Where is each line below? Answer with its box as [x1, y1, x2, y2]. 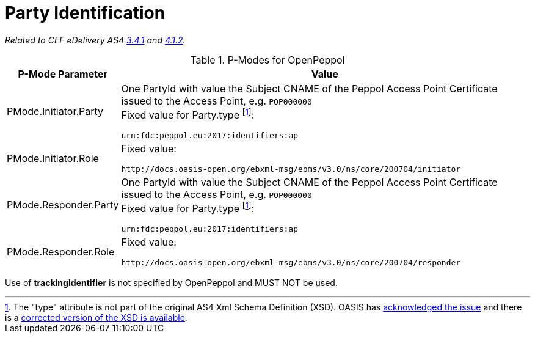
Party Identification [5, 2, 166, 23]
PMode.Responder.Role [7, 245, 115, 258]
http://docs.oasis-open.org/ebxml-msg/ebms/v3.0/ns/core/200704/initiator [121, 164, 461, 174]
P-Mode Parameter [18, 67, 107, 80]
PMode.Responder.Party [7, 199, 119, 211]
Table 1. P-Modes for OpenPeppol [190, 53, 345, 66]
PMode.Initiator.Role [7, 152, 99, 164]
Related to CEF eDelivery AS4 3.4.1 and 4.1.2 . [5, 34, 186, 45]
